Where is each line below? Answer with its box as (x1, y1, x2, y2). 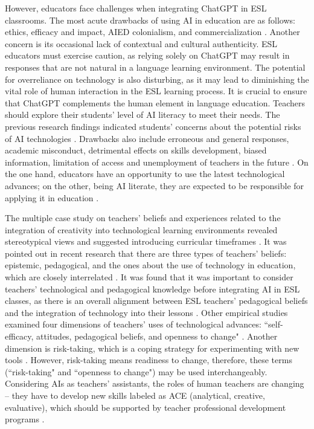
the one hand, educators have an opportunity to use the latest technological (5, 167, 285, 180)
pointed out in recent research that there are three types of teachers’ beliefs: (5, 247, 287, 259)
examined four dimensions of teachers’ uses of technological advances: (5, 318, 261, 331)
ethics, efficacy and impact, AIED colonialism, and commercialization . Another (5, 25, 300, 38)
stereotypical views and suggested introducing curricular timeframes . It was (5, 235, 287, 248)
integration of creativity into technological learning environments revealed (5, 223, 278, 236)
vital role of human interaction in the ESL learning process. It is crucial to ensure (5, 85, 307, 97)
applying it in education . (5, 191, 99, 204)
